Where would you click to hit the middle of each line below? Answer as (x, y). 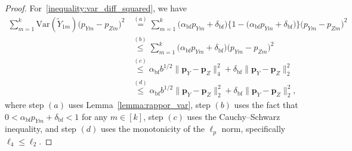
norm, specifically (254, 129)
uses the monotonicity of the (152, 129)
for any (95, 116)
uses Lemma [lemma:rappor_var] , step (139, 104)
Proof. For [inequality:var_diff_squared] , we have (96, 8)
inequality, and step (41, 129)
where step (24, 104)
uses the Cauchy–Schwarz (234, 116)
